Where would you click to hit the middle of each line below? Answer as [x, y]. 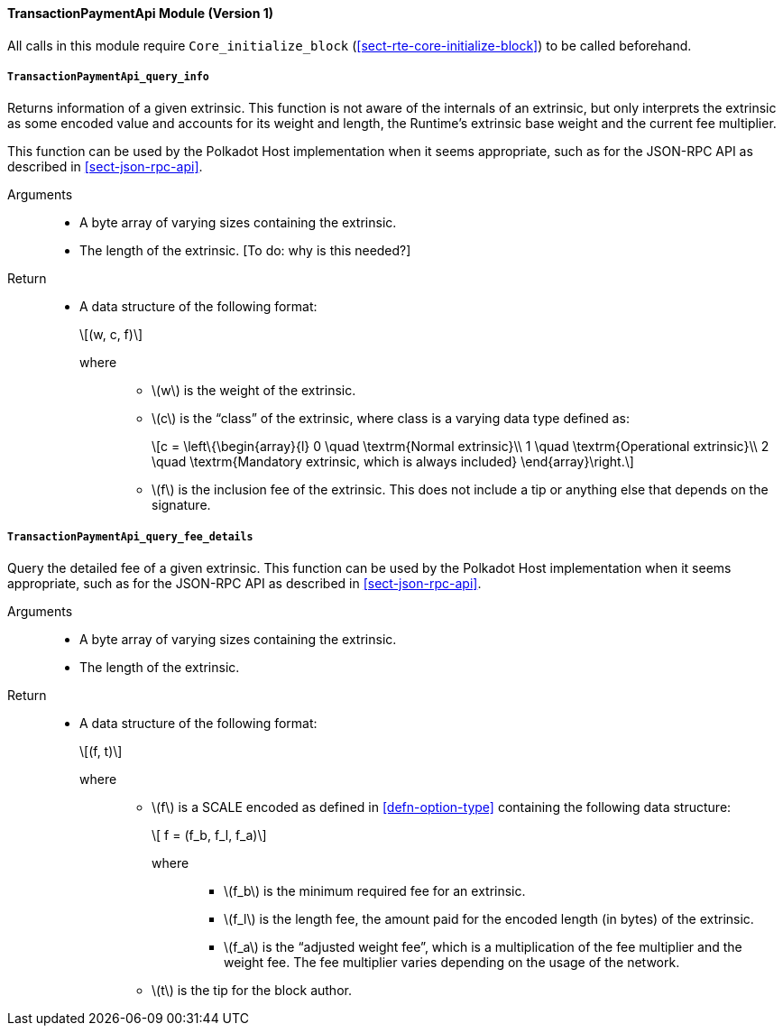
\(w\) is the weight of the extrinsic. [254, 391]
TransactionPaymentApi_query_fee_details [130, 536]
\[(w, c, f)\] [111, 335]
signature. [181, 505]
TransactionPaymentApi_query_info [108, 77]
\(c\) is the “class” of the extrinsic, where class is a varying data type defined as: [391, 419]
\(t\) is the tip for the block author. [252, 991]
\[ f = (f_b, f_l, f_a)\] [209, 835]
